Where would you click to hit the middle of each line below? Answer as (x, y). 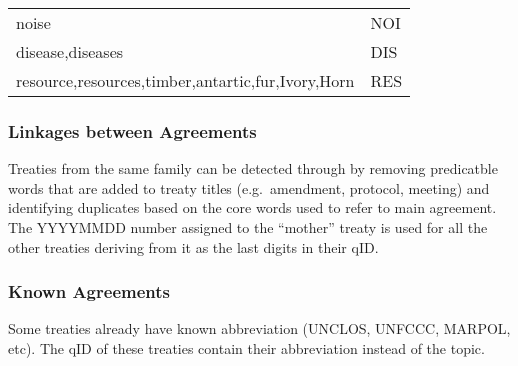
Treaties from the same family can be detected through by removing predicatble (253, 168)
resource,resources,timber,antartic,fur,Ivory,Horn (185, 80)
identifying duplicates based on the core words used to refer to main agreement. (252, 207)
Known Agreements (89, 291)
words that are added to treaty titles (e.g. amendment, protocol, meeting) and (249, 187)
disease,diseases (70, 51)
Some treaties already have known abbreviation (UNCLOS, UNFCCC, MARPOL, (259, 328)
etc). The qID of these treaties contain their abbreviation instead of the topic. (246, 348)
